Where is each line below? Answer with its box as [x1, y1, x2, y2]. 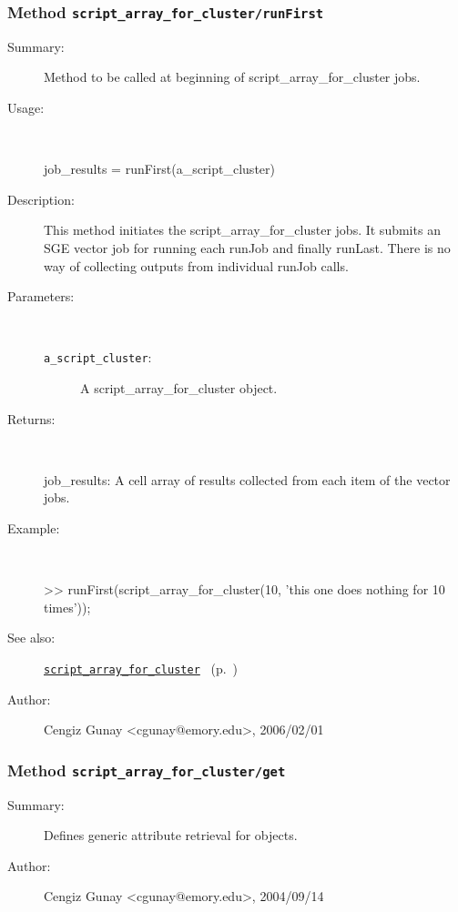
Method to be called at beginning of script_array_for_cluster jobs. [44, 67, 421, 86]
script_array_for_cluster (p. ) [44, 658, 239, 677]
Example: [7, 518, 60, 537]
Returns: [7, 409, 56, 428]
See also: [7, 628, 56, 647]
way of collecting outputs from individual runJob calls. [44, 256, 349, 275]
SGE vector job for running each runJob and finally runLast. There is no [44, 238, 451, 257]
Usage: [7, 97, 45, 117]
